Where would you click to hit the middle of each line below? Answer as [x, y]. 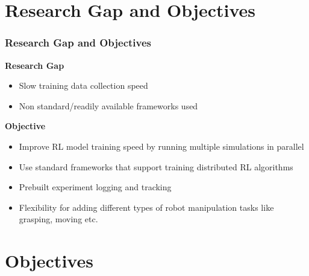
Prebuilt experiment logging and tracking [95, 187]
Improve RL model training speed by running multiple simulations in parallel [161, 146]
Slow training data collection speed [83, 85]
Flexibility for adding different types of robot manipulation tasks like [146, 207]
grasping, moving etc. [58, 219]
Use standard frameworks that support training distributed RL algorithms [156, 166]
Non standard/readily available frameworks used [108, 105]
